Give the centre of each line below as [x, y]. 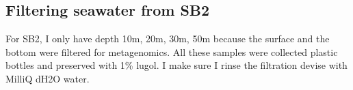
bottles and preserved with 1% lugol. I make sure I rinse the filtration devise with [176, 65]
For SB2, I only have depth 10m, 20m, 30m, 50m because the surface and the [168, 39]
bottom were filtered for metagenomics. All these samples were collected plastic [172, 51]
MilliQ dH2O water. [48, 78]
